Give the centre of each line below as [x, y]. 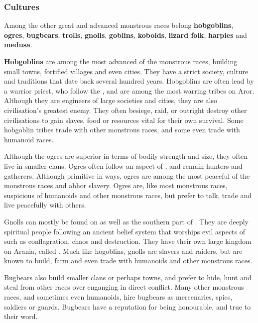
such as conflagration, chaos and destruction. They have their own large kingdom [128, 241]
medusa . [18, 45]
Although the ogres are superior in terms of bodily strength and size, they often [126, 156]
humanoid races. [29, 139]
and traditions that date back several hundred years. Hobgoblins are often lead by [129, 81]
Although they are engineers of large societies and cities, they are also [111, 100]
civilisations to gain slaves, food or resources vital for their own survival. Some [124, 120]
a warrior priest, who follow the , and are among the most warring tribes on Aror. [129, 90]
